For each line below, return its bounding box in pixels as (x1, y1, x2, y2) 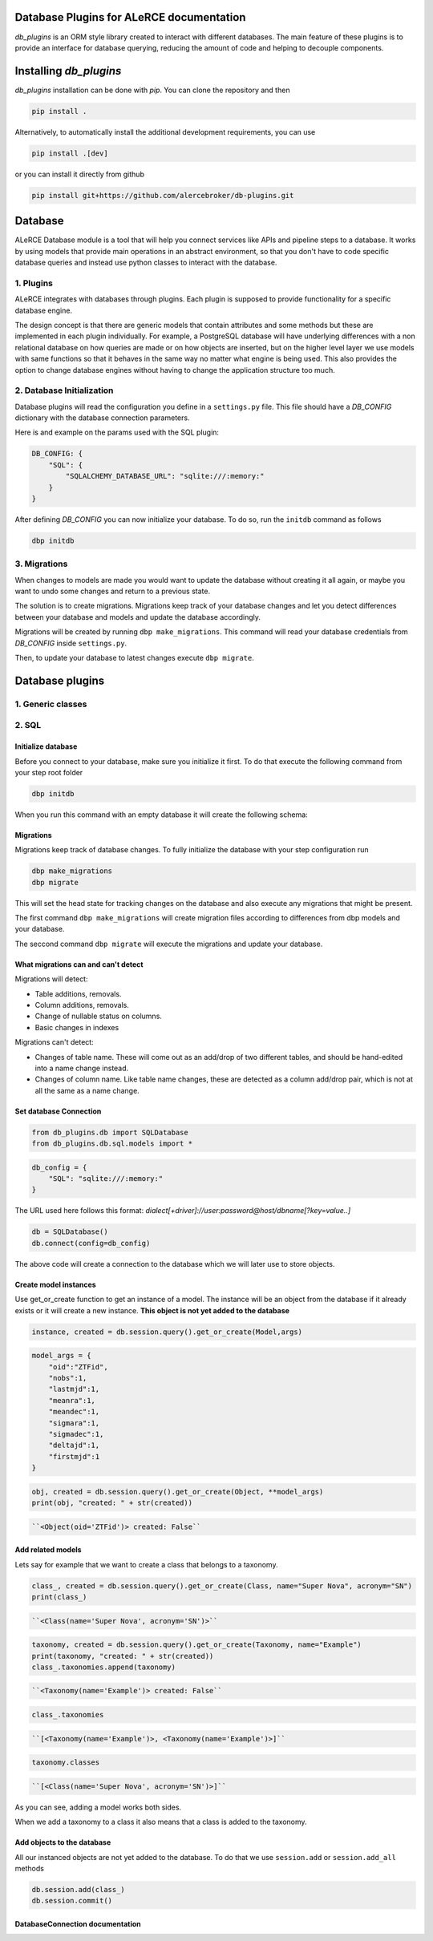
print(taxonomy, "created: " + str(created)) (31, 1652, 214, 1660)
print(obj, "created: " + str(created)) (31, 1498, 192, 1507)
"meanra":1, (48, 1396, 96, 1405)
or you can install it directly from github (14, 169, 144, 179)
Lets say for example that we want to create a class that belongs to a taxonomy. (14, 1559, 278, 1569)
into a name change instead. (34, 1063, 129, 1073)
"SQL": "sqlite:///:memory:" (48, 1175, 164, 1183)
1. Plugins (14, 277, 54, 289)
